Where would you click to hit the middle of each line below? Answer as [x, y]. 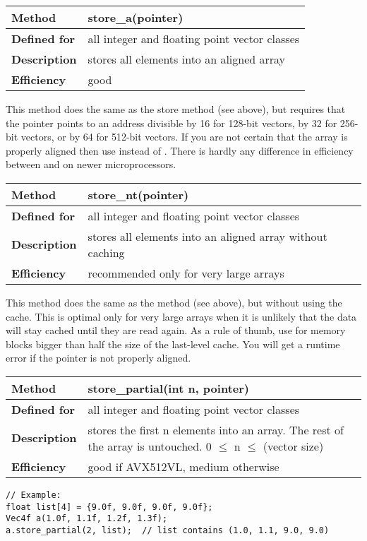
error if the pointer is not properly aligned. [98, 358]
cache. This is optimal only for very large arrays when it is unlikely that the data [181, 316]
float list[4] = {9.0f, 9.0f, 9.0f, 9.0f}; [109, 507]
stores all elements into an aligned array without [207, 236]
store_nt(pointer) [138, 194]
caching [106, 252]
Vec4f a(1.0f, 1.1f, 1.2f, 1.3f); [87, 519]
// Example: [34, 495]
